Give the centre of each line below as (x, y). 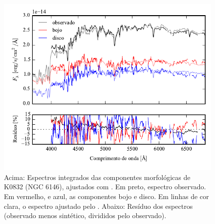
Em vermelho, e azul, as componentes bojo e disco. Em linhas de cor (107, 196)
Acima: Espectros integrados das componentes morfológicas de (97, 177)
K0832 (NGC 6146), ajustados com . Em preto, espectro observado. (105, 187)
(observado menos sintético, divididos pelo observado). (85, 215)
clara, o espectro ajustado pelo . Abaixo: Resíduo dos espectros (98, 206)
